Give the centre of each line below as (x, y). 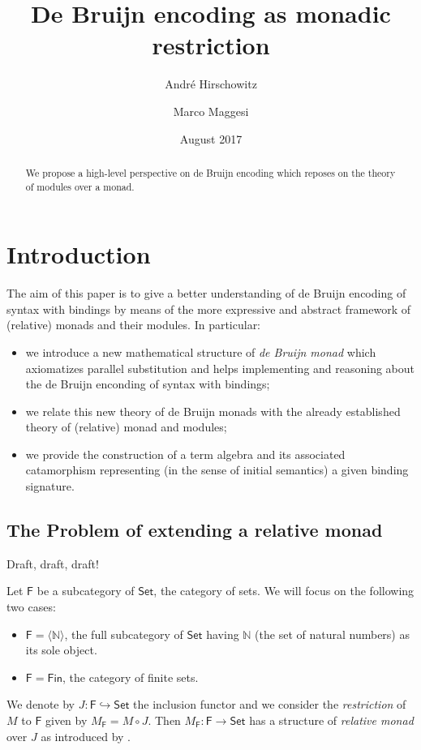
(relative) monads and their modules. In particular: (134, 325)
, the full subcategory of (124, 634)
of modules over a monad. (80, 186)
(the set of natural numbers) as (332, 634)
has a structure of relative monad (331, 720)
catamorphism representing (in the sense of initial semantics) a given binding (217, 470)
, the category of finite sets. (131, 677)
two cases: (31, 607)
